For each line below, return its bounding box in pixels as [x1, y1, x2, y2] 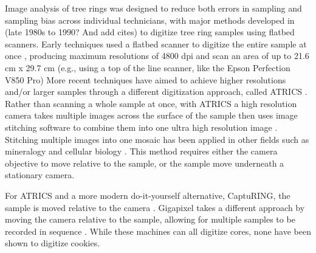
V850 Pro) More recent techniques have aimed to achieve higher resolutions [5, 73, 286, 86]
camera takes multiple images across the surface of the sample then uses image [5, 109, 298, 122]
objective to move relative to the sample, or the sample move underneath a [5, 156, 284, 169]
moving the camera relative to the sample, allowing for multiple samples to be [5, 213, 295, 226]
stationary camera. [5, 168, 75, 181]
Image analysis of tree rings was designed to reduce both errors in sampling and [5, 2, 302, 14]
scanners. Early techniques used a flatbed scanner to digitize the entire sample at [5, 37, 307, 50]
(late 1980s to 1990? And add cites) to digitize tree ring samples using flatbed [5, 26, 295, 38]
